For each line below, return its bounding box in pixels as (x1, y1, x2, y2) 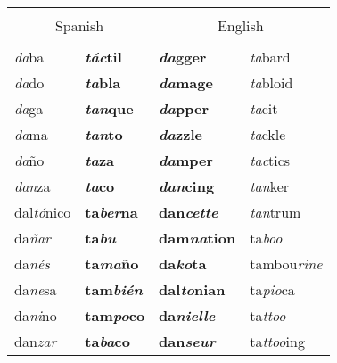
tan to (85, 124, 123, 144)
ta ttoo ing (250, 331, 305, 351)
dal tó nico (14, 202, 71, 222)
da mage (159, 72, 213, 93)
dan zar (14, 331, 57, 351)
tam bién (85, 279, 143, 300)
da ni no (14, 305, 57, 326)
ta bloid (250, 72, 293, 93)
